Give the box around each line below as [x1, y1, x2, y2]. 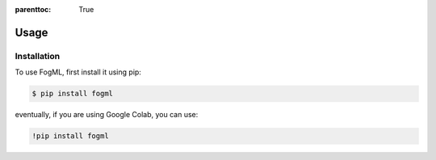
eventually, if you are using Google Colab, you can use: [15, 110, 199, 120]
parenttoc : [15, 5, 52, 14]
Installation [15, 50, 61, 61]
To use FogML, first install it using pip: [15, 67, 141, 77]
